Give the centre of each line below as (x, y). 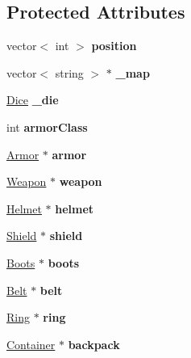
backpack (94, 344)
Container (31, 344)
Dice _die (33, 100)
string (69, 72)
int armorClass (47, 126)
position (114, 46)
